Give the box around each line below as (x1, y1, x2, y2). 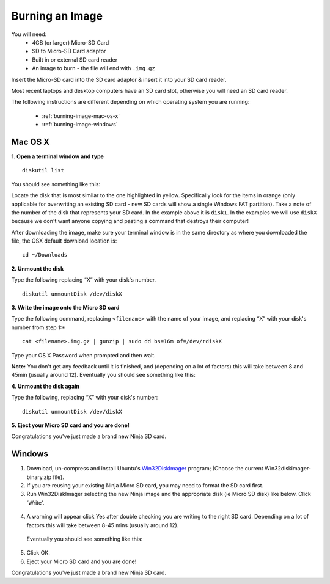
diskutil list (22, 167, 64, 174)
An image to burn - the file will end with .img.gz (32, 65, 155, 72)
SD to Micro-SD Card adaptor (32, 48, 106, 55)
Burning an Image (11, 9, 103, 23)
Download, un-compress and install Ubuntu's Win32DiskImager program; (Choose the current (26, 465, 264, 472)
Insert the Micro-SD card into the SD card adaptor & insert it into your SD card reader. (11, 76, 227, 83)
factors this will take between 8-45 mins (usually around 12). (26, 521, 179, 528)
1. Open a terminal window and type (11, 153, 104, 160)
